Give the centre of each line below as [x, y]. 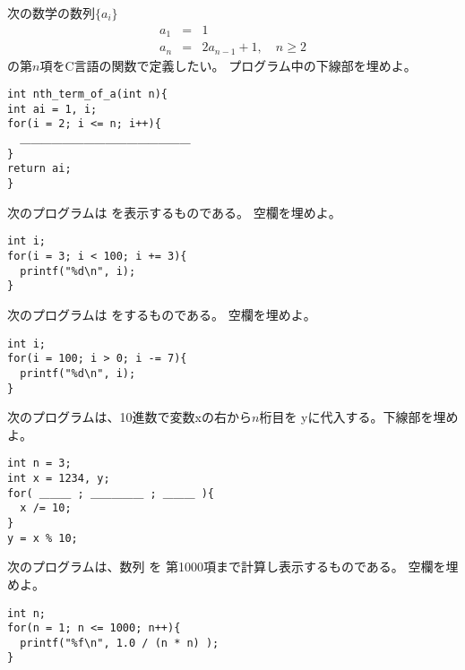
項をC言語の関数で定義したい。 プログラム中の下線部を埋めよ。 [228, 65]
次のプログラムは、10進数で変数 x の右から [129, 417]
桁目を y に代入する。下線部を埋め [359, 417]
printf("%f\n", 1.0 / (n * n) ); [120, 643]
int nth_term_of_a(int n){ [87, 94]
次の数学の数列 [51, 13]
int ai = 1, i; [52, 109]
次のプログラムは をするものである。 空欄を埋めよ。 [162, 314]
